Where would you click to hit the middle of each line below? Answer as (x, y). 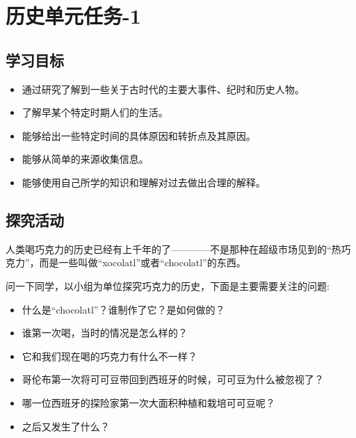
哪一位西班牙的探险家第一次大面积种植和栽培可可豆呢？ (148, 402)
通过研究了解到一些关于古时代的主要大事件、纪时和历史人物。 (163, 89)
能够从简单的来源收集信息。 (85, 159)
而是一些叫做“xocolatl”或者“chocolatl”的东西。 (143, 262)
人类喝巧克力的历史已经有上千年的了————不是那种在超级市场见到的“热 (173, 249)
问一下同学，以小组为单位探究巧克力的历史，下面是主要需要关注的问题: (168, 285)
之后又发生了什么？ (66, 426)
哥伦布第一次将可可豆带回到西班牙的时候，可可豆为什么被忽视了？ (173, 379)
